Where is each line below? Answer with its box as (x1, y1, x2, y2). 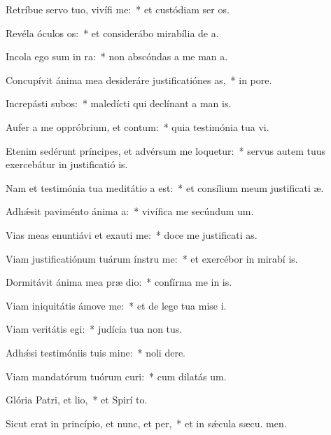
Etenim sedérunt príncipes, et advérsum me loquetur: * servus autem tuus (6, 143, 326, 158)
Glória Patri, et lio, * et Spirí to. (6, 392, 148, 407)
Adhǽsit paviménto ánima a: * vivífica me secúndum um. (6, 204, 254, 219)
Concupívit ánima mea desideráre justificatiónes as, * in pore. (6, 72, 272, 87)
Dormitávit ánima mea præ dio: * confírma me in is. (6, 275, 232, 289)
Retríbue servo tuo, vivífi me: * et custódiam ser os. (6, 2, 230, 16)
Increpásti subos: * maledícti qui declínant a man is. (6, 96, 232, 111)
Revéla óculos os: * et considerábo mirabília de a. (6, 25, 219, 40)
